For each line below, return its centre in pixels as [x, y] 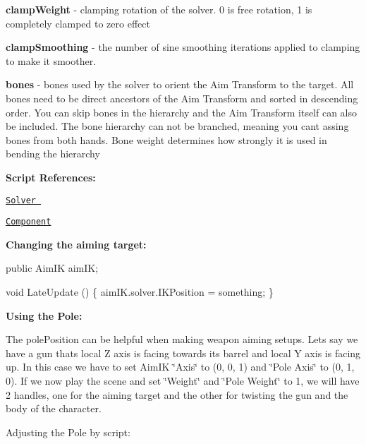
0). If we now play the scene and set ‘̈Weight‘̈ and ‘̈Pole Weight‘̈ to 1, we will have [183, 380]
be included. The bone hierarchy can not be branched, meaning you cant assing [177, 126]
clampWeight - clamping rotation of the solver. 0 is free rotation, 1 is [159, 9]
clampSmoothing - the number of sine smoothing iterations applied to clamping [183, 47]
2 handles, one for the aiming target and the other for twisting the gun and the [177, 394]
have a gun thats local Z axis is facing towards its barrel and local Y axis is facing [183, 353]
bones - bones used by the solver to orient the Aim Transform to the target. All [180, 84]
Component [29, 222]
